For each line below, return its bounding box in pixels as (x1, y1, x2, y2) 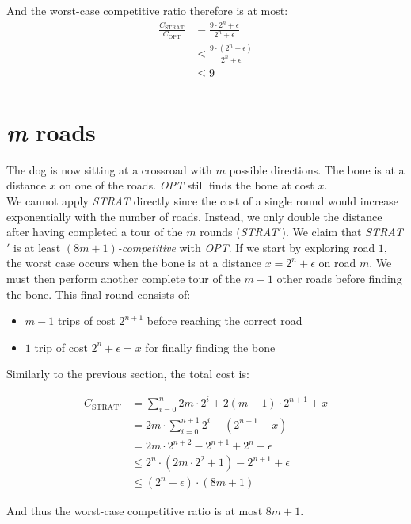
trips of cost (57, 312, 116, 329)
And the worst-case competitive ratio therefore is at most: (6, 2, 288, 18)
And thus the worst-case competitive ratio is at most (6, 503, 263, 519)
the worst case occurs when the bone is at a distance (6, 254, 262, 271)
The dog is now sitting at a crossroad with (6, 161, 212, 178)
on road (318, 254, 356, 271)
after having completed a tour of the (6, 224, 183, 240)
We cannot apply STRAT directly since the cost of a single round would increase (6, 192, 399, 208)
